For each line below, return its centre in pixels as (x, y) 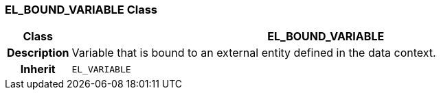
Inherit (38, 69)
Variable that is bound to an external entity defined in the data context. (254, 53)
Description (38, 53)
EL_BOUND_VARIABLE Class (81, 10)
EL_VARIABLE (101, 69)
